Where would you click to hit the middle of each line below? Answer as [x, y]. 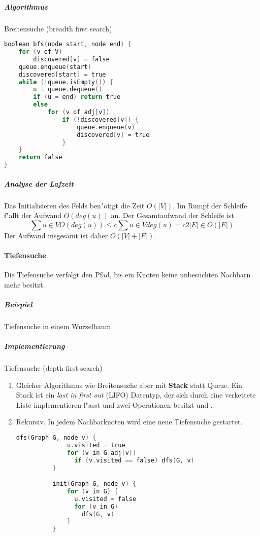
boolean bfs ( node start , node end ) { [68, 44]
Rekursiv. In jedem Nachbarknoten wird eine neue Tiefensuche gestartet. [129, 422]
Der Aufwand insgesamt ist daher [56, 235]
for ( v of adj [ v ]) [78, 112]
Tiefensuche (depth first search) [53, 368]
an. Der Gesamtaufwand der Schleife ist [172, 215]
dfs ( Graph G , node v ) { [56, 438]
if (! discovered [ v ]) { [100, 119]
